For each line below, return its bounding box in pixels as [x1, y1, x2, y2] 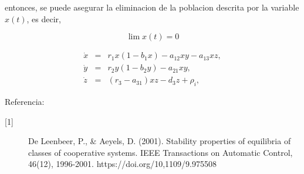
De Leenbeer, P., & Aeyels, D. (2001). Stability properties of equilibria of [28, 135, 291, 147]
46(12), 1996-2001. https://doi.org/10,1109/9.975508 [28, 158, 217, 170]
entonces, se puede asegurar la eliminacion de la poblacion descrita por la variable [5, 1, 299, 13]
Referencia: [5, 95, 45, 108]
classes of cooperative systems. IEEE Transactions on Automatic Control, [28, 146, 293, 158]
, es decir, [26, 12, 61, 25]
